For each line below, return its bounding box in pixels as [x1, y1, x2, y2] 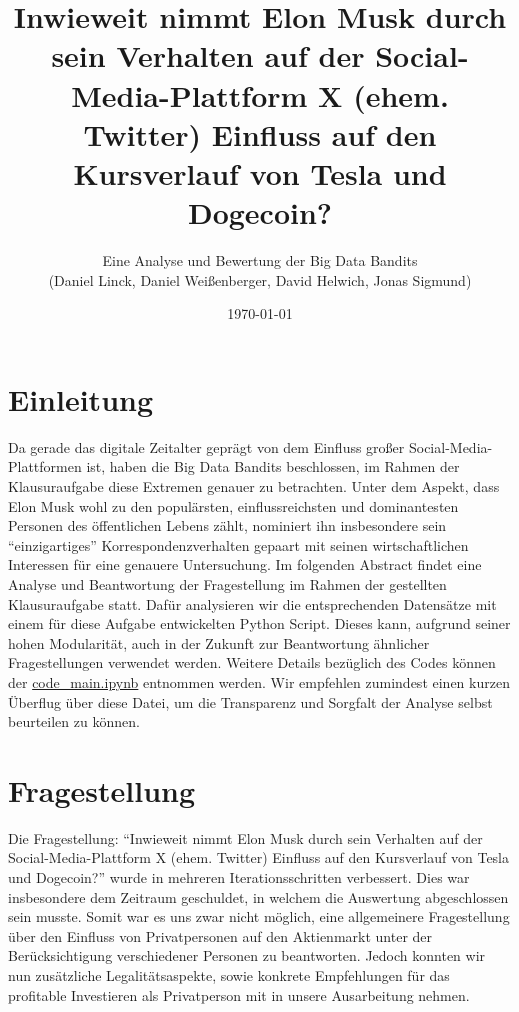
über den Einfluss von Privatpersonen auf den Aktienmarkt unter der [8, 925, 433, 946]
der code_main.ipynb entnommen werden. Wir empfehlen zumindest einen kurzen [8, 671, 510, 692]
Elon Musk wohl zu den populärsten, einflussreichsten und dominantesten [8, 495, 459, 516]
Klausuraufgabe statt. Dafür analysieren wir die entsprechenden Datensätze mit [8, 593, 497, 614]
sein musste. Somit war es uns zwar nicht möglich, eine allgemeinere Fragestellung [8, 906, 510, 927]
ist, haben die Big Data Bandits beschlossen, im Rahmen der [86, 456, 460, 477]
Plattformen [8, 456, 82, 477]
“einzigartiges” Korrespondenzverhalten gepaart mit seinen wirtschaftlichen [8, 534, 469, 555]
